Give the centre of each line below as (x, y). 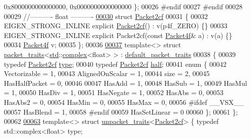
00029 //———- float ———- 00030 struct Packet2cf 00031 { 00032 (106, 16)
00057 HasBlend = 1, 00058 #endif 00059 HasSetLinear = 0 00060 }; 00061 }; (121, 111)
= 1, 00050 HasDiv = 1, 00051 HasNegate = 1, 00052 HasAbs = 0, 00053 (114, 92)
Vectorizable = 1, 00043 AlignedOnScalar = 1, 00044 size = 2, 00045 (107, 73)
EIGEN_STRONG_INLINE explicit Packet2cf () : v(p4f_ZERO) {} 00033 (116, 26)
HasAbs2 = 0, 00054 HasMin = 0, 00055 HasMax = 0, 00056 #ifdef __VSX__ (124, 102)
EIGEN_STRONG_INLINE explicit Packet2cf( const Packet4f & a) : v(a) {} (118, 35)
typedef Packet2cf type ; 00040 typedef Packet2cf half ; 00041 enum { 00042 (115, 64)
